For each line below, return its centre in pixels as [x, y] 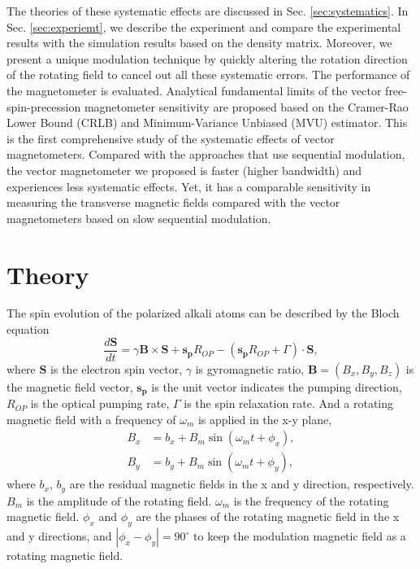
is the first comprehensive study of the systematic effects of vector [171, 138]
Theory [48, 274]
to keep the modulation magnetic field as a [300, 536]
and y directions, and [59, 536]
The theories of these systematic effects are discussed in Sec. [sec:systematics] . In [208, 11]
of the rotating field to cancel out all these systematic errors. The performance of [208, 74]
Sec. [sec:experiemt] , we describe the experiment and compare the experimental [204, 26]
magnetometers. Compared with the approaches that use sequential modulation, [206, 154]
